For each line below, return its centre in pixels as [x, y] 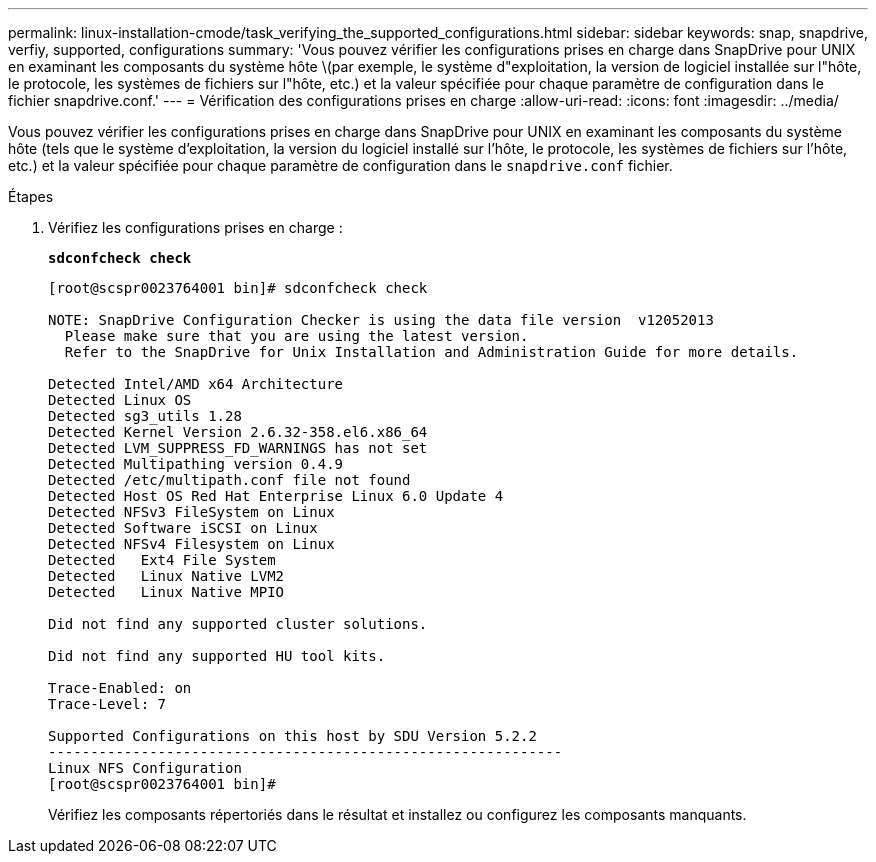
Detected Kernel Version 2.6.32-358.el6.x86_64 [238, 432]
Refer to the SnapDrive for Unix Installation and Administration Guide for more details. [431, 352]
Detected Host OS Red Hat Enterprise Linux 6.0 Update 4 [276, 496]
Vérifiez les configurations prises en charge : [195, 227]
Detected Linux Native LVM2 [166, 576]
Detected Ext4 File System [162, 560]
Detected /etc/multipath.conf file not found [229, 480]
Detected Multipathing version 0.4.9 [196, 464]
